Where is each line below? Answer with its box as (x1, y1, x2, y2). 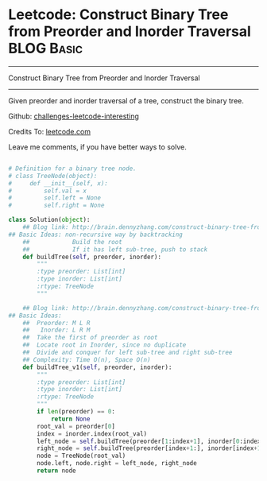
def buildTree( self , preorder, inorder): (22, 253, 161, 261)
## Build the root (22, 238, 123, 246)
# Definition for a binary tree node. (8, 165, 137, 173)
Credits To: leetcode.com (8, 126, 91, 136)
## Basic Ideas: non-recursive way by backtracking (8, 231, 183, 239)
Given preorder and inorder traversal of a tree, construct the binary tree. (8, 95, 244, 105)
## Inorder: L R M (22, 326, 91, 335)
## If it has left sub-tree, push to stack (22, 245, 208, 254)
